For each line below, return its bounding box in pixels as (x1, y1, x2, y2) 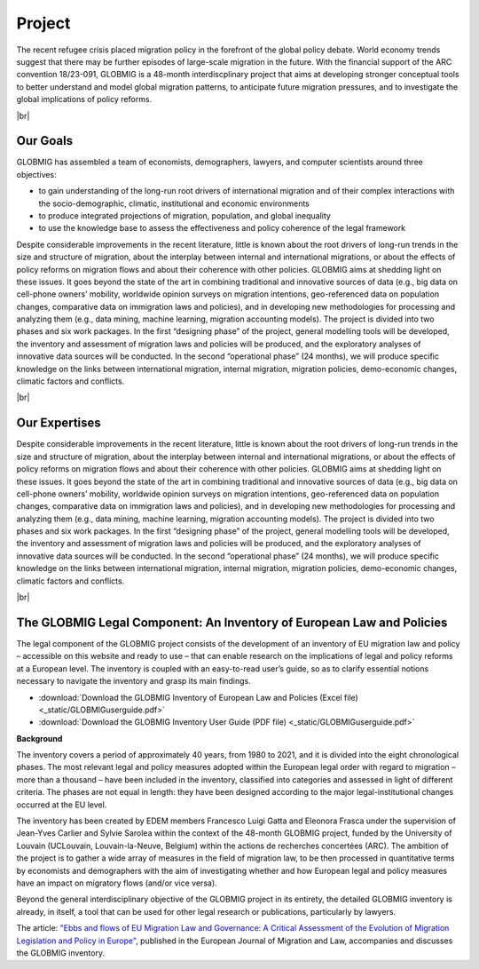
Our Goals (16, 133, 74, 148)
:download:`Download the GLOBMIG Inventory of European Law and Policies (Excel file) (38, 692, 358, 703)
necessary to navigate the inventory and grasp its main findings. (16, 676, 252, 687)
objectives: (16, 169, 57, 179)
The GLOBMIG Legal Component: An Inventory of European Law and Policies (16, 615, 448, 630)
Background (16, 733, 63, 743)
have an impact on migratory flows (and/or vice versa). (16, 878, 217, 888)
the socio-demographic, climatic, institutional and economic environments (38, 198, 310, 209)
